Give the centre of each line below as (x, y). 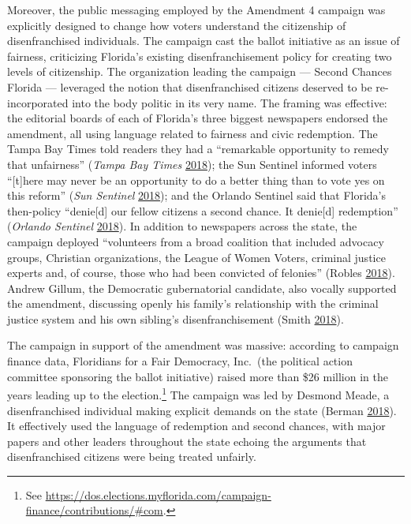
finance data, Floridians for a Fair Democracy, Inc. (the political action (180, 361)
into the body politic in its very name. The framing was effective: (230, 102)
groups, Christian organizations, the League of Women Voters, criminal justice (196, 257)
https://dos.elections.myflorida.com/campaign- (158, 494)
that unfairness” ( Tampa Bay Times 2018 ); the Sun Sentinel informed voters (192, 164)
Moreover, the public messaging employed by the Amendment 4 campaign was (196, 9)
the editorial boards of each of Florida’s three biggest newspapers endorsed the (198, 118)
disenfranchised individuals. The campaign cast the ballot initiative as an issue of (204, 41)
